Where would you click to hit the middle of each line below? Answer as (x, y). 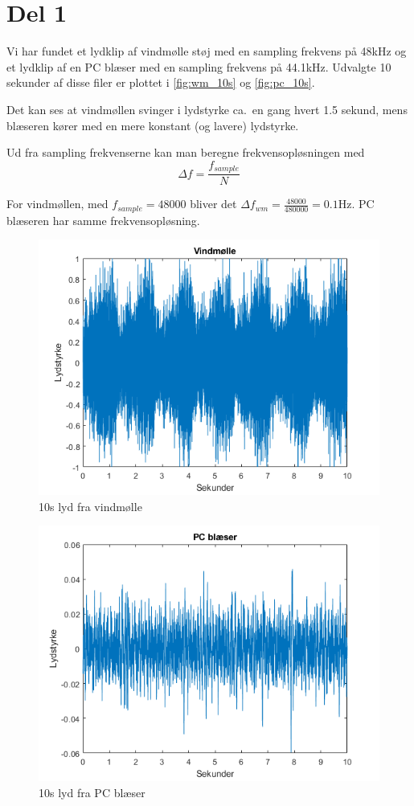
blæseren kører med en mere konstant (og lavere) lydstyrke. (153, 125)
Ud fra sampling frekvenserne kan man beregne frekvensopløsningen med (186, 152)
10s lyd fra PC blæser (92, 792)
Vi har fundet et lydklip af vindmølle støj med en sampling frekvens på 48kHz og (207, 51)
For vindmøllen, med (57, 204)
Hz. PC (356, 204)
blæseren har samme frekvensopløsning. (103, 220)
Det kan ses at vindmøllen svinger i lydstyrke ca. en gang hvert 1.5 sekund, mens (207, 109)
